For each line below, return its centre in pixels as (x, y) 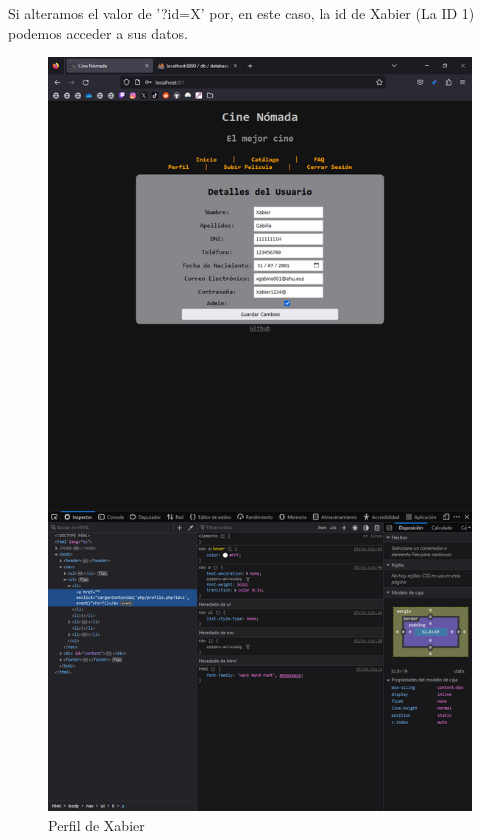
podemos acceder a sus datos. (98, 32)
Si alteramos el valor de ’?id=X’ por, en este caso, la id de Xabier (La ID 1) (241, 13)
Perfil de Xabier (96, 824)
